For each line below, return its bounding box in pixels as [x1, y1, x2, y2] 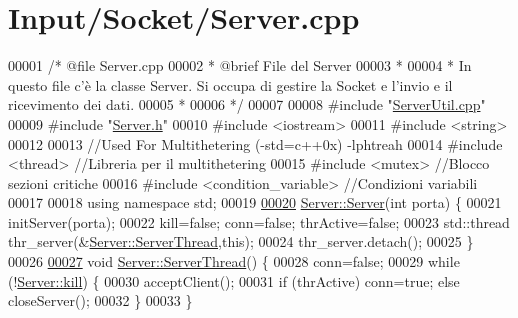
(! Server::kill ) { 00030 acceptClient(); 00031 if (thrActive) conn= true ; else [8, 270, 460, 291]
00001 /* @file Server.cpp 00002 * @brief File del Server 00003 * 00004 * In [8, 55, 472, 76]
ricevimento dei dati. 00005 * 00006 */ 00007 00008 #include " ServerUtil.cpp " [8, 94, 486, 115]
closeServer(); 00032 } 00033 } [8, 290, 193, 311]
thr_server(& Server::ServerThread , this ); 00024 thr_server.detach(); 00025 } [8, 231, 474, 252]
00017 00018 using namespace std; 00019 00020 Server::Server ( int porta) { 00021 [8, 192, 502, 213]
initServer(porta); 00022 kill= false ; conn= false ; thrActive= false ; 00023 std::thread [8, 211, 510, 232]
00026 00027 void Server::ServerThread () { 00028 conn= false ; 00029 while [8, 251, 460, 272]
